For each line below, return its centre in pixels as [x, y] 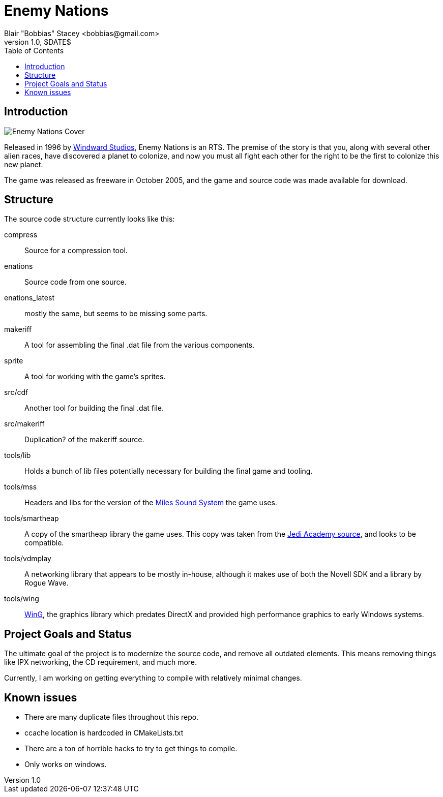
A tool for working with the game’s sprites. [95, 377]
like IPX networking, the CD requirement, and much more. [101, 662]
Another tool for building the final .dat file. [94, 408]
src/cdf [16, 392]
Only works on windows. [66, 764]
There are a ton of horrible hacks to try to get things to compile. [131, 749]
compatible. [44, 543]
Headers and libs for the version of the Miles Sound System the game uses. [151, 503]
